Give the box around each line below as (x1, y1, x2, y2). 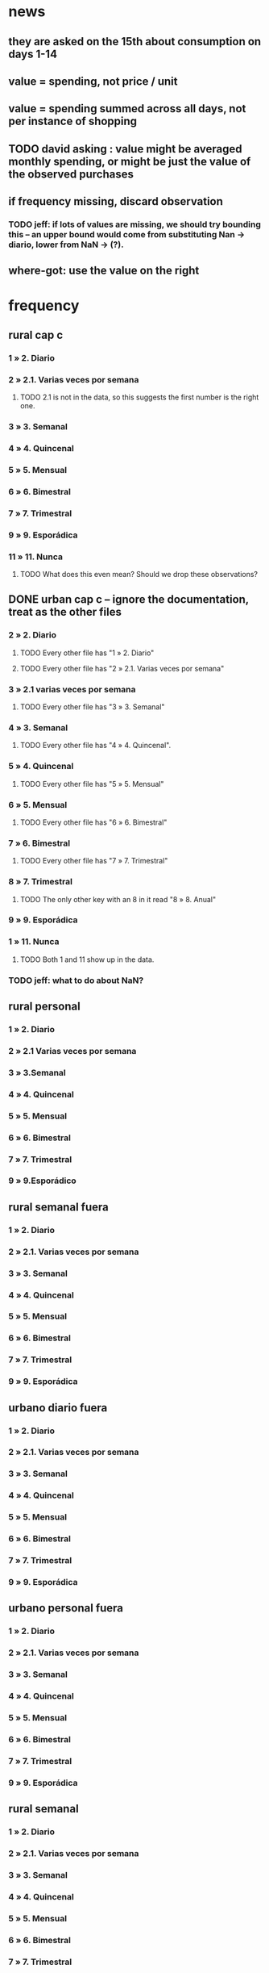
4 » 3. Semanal (8, 721, 68, 733)
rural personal (8, 1000, 81, 1014)
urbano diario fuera (8, 1401, 108, 1415)
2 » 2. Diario (8, 629, 56, 641)
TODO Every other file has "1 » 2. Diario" (19, 648, 155, 658)
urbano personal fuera (8, 1601, 123, 1616)
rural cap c (8, 328, 64, 342)
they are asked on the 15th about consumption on (8, 35, 262, 48)
